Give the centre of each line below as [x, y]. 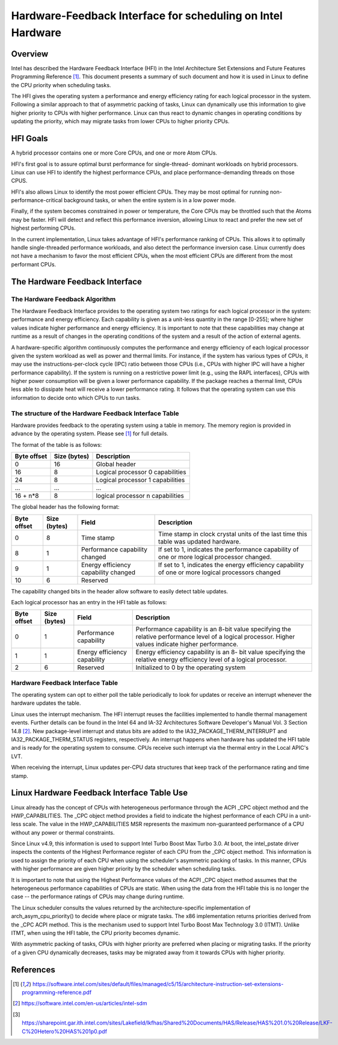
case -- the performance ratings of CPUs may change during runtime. [98, 896]
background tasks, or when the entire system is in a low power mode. [150, 200]
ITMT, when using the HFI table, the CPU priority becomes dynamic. [96, 933]
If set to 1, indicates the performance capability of [229, 549]
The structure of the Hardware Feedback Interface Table [95, 413]
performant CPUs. [34, 264]
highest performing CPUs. [43, 228]
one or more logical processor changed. [215, 557]
